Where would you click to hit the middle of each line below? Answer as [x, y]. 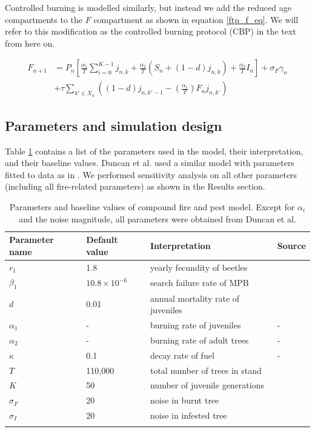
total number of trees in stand [206, 370]
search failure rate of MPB [199, 283]
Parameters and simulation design [114, 125]
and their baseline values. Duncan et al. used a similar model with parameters [150, 163]
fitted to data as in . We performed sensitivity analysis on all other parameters [151, 174]
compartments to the [44, 19]
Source [291, 245]
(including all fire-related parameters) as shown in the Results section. [135, 186]
